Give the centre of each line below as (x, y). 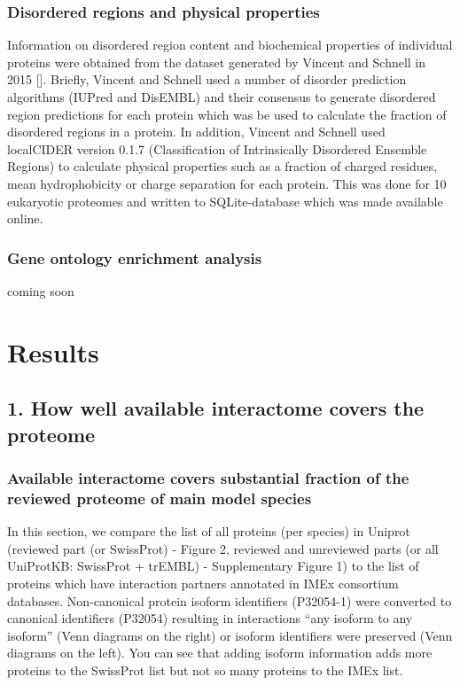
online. (25, 218)
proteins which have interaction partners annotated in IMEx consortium (203, 584)
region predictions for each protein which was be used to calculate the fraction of (227, 114)
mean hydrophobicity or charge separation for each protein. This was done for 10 (227, 183)
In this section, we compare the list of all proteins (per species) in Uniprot (209, 531)
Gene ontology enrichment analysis (135, 257)
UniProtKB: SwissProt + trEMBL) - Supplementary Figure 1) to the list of (213, 566)
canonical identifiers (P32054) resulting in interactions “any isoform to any (210, 618)
